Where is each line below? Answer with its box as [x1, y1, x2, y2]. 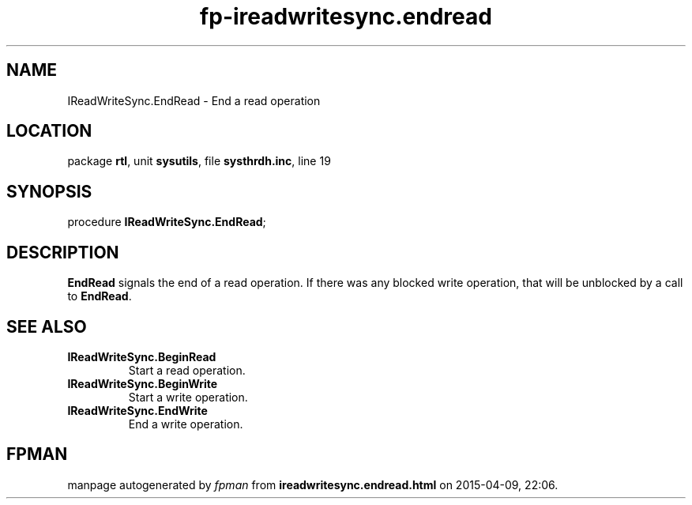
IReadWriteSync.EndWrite [67, 403, 208, 417]
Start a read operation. [128, 363, 246, 377]
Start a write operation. [128, 390, 248, 404]
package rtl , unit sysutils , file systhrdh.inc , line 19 [67, 154, 331, 168]
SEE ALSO [6, 316, 87, 337]
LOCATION [6, 121, 92, 141]
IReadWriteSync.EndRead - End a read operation [67, 93, 321, 107]
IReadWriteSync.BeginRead [67, 349, 216, 364]
